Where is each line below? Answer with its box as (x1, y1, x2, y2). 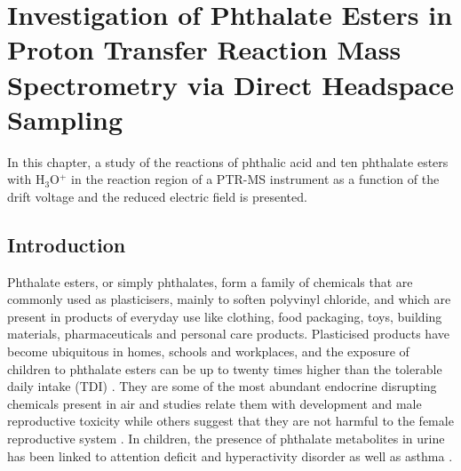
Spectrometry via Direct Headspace (7, 66, 455, 102)
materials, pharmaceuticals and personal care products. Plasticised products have (7, 324, 449, 343)
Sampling (7, 100, 123, 137)
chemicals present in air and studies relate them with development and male (7, 394, 422, 412)
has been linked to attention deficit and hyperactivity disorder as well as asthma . (7, 446, 453, 465)
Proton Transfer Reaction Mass (7, 31, 401, 68)
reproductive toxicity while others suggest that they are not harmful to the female (7, 411, 454, 430)
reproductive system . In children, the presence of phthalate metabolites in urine (7, 429, 445, 448)
